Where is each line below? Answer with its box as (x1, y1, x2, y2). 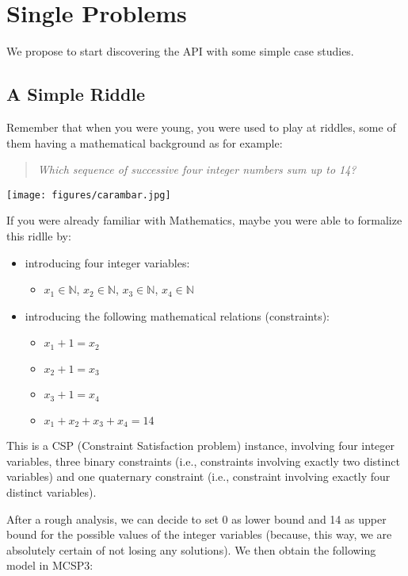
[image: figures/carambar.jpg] (6, 189, 171, 201)
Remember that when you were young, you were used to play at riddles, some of (6, 118, 396, 135)
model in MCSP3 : (6, 557, 93, 574)
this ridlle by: (6, 227, 71, 244)
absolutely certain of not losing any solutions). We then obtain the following (6, 541, 376, 558)
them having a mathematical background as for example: (6, 134, 283, 151)
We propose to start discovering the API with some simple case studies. (6, 43, 354, 60)
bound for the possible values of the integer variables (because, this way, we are (6, 526, 392, 543)
